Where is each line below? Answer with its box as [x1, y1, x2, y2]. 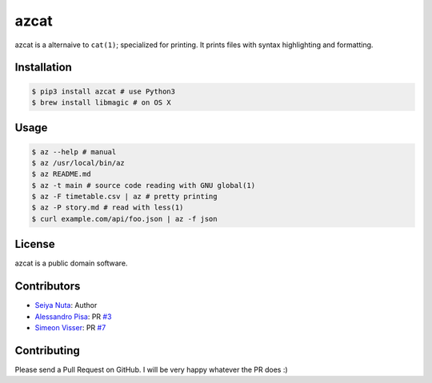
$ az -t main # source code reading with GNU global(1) [31, 181, 256, 190]
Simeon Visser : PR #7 [34, 323, 106, 333]
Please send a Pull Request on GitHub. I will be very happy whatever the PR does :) [14, 365, 288, 374]
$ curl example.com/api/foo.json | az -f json [31, 214, 218, 223]
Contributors [14, 280, 81, 293]
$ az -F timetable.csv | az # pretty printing [31, 192, 218, 201]
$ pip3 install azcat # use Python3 [31, 86, 176, 96]
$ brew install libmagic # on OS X [31, 98, 171, 107]
